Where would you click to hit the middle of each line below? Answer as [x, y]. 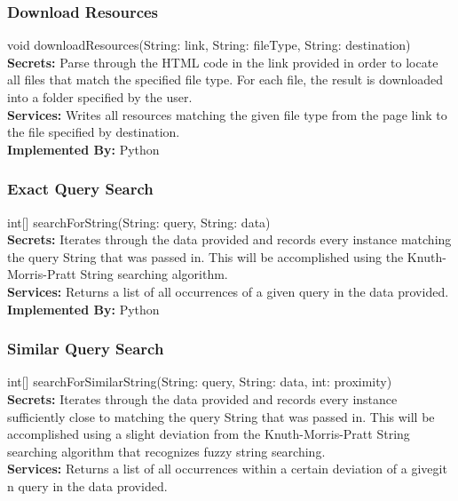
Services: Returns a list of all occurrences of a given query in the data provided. [228, 291]
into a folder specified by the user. [100, 97]
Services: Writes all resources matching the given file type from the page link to [227, 114]
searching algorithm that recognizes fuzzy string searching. [166, 451]
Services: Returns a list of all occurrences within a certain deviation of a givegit [227, 469]
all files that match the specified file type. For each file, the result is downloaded [225, 80]
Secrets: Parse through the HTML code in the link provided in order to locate [223, 62]
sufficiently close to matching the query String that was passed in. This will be [221, 416]
